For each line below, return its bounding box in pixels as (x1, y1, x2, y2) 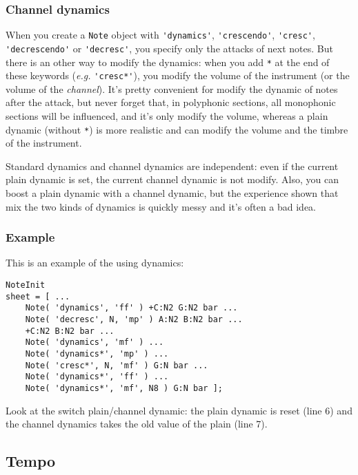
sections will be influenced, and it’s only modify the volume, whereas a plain (6, 109, 328, 123)
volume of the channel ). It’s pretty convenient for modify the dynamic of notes (6, 81, 338, 96)
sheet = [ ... (6, 291, 70, 302)
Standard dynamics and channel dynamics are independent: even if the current (6, 158, 339, 173)
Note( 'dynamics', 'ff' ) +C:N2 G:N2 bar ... (25, 303, 238, 313)
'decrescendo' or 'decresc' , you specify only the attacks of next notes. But (6, 41, 333, 55)
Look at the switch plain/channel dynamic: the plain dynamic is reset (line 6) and (6, 403, 352, 417)
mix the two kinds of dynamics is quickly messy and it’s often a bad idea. (6, 199, 317, 213)
